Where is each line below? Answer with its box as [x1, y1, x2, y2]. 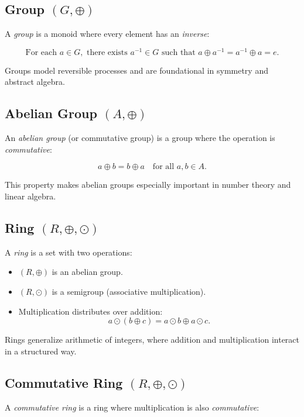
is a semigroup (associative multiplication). [52, 285, 206, 298]
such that [161, 48, 196, 57]
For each [25, 48, 57, 57]
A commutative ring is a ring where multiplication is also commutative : [5, 401, 259, 413]
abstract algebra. [5, 75, 65, 88]
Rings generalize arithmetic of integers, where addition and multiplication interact [5, 333, 300, 346]
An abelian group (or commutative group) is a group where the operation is [5, 132, 275, 144]
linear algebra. [5, 190, 56, 202]
